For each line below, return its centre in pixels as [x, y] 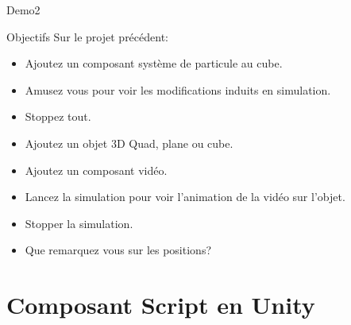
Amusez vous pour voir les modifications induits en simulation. [178, 89]
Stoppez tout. [58, 116]
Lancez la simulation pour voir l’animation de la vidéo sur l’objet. [185, 197]
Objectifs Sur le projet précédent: [87, 36]
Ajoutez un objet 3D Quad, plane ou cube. [129, 143]
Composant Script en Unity [161, 305]
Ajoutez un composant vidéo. [96, 170]
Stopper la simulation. [79, 223]
